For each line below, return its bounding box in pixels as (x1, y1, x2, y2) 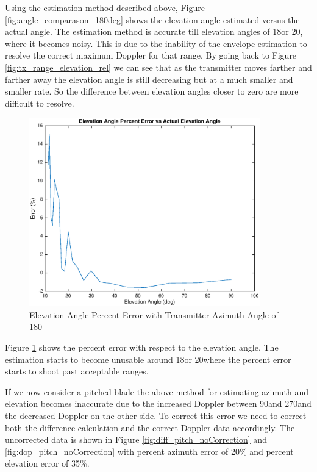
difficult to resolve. (5, 96, 74, 109)
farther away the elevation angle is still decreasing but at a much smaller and (5, 73, 293, 85)
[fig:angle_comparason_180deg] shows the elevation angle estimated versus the (5, 13, 300, 26)
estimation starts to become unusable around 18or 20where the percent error (5, 352, 291, 365)
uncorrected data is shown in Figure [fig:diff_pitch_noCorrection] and (5, 433, 267, 446)
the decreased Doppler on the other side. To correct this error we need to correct (5, 409, 307, 421)
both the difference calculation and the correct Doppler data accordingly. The (5, 421, 295, 434)
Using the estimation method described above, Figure (5, 1, 205, 13)
